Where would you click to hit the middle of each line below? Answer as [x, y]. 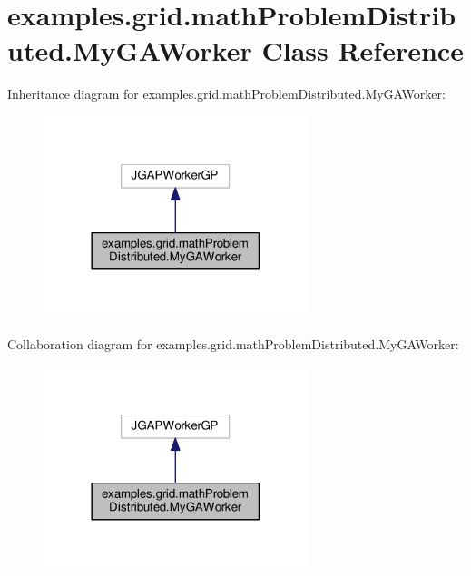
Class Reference [363, 50]
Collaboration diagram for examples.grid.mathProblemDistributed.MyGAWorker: [233, 344]
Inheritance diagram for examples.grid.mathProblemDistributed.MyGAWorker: [226, 94]
